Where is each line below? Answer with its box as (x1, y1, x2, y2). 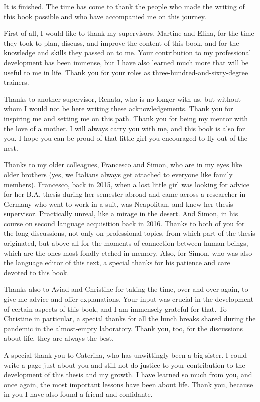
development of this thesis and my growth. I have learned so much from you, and (4, 369, 252, 380)
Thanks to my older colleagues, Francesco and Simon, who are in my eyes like (4, 159, 242, 170)
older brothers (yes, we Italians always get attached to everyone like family (4, 169, 233, 179)
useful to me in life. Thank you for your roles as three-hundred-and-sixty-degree (4, 67, 248, 77)
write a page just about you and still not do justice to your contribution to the (4, 359, 245, 370)
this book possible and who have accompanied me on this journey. (4, 11, 206, 21)
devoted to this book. (4, 267, 69, 277)
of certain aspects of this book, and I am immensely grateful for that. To (4, 303, 227, 314)
